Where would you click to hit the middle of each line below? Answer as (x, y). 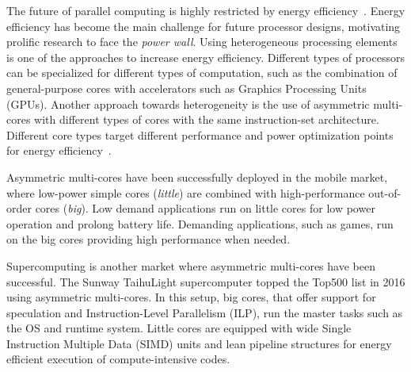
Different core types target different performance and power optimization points (200, 134)
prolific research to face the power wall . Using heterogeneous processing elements (202, 42)
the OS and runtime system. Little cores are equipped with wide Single (179, 328)
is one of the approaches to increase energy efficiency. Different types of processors (205, 57)
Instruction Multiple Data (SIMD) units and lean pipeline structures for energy (199, 343)
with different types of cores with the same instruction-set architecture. (207, 119)
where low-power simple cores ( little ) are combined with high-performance (186, 192)
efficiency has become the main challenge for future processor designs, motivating (204, 26)
